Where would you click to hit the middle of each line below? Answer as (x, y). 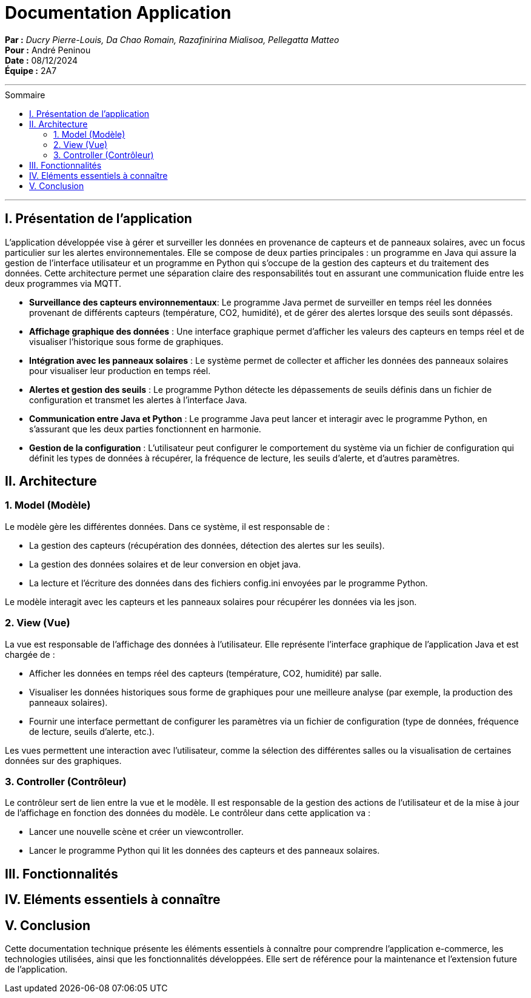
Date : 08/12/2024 (42, 60)
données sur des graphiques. (63, 760)
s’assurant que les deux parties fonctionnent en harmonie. (145, 429)
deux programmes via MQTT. (63, 283)
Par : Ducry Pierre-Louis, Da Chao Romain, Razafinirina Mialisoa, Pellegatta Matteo (172, 39)
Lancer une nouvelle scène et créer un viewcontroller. (136, 832)
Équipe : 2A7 (31, 70)
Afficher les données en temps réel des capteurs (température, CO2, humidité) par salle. (205, 673)
